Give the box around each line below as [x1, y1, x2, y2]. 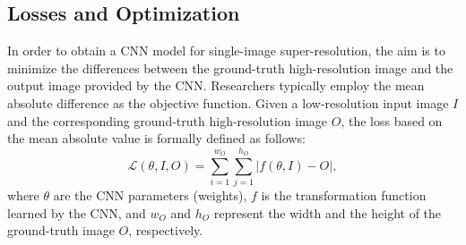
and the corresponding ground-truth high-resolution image [7, 111, 328, 130]
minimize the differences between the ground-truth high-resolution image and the [7, 58, 453, 77]
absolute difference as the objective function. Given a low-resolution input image [7, 93, 449, 112]
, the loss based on [341, 111, 443, 130]
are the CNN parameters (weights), [53, 186, 247, 205]
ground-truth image [7, 221, 115, 240]
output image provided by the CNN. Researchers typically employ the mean [7, 76, 425, 95]
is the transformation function [261, 186, 427, 205]
